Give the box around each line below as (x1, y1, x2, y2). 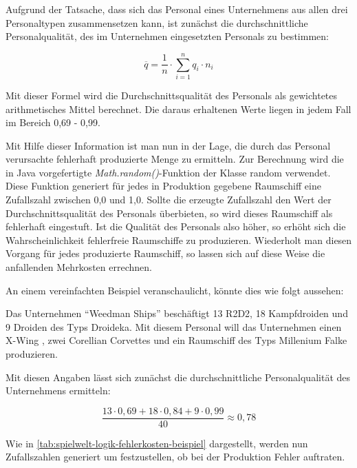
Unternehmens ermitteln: (6, 383, 111, 398)
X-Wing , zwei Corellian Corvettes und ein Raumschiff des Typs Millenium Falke (6, 333, 347, 347)
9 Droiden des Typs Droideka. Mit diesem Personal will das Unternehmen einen (6, 319, 342, 334)
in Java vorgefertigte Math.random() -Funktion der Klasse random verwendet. (6, 165, 331, 179)
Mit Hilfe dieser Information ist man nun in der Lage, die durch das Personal (6, 138, 331, 152)
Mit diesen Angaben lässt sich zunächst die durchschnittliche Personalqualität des (6, 369, 351, 384)
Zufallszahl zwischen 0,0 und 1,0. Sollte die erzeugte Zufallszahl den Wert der (6, 192, 332, 207)
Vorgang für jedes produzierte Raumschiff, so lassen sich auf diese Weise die (6, 246, 325, 261)
